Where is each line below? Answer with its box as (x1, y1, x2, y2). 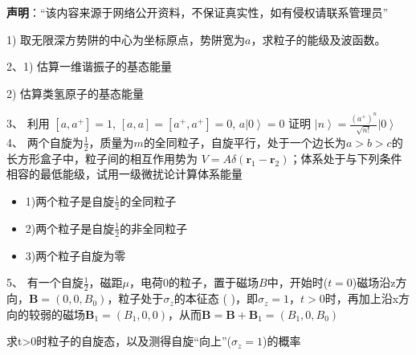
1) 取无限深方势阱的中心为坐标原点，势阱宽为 (6, 31, 246, 47)
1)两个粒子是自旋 (25, 192, 115, 209)
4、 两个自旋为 (6, 133, 84, 150)
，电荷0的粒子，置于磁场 (129, 274, 259, 291)
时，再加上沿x (324, 290, 399, 307)
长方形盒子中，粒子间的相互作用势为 (6, 149, 198, 166)
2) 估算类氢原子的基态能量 (6, 84, 145, 101)
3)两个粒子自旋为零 (25, 247, 126, 263)
